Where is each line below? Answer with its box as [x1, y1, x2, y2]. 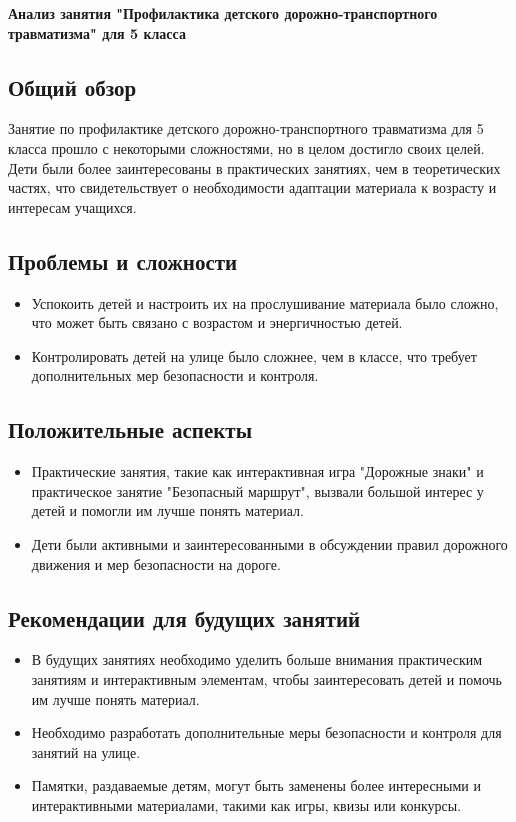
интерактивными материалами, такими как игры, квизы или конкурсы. [31, 794, 462, 815]
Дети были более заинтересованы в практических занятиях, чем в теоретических [8, 157, 501, 178]
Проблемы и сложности [8, 245, 238, 276]
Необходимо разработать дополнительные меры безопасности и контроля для [31, 722, 502, 743]
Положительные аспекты [8, 414, 253, 445]
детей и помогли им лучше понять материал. [31, 500, 304, 521]
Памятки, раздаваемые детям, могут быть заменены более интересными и [31, 775, 482, 796]
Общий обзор [8, 71, 137, 102]
